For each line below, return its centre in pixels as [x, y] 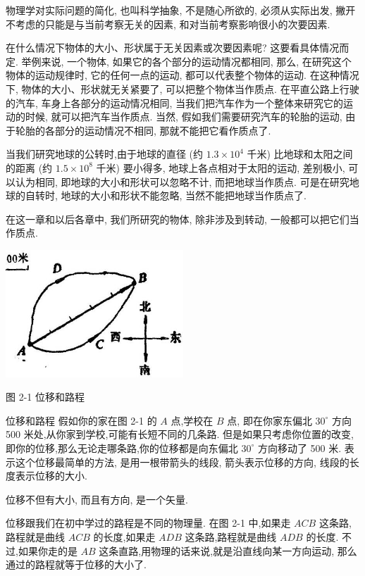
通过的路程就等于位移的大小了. [76, 564]
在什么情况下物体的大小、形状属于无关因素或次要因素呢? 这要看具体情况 [173, 48]
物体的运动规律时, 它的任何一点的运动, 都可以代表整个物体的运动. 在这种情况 [182, 75]
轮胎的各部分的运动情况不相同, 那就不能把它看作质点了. [143, 130]
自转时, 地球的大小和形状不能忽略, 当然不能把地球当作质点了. [166, 195]
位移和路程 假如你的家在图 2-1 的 [81, 420]
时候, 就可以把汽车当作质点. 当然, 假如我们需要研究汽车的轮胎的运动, [184, 117]
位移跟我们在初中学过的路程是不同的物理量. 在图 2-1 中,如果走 [148, 523]
